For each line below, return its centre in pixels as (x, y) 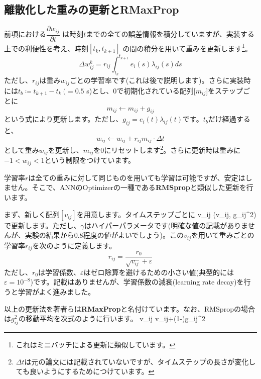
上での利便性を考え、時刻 (46, 48)
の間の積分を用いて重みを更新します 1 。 (187, 47)
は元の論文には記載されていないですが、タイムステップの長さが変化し (140, 361)
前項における (25, 34)
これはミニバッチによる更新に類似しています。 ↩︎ (96, 345)
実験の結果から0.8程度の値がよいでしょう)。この (104, 235)
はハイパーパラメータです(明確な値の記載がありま (166, 225)
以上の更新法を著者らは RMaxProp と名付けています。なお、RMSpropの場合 (129, 308)
